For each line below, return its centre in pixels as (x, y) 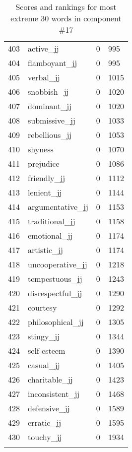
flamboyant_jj (53, 63)
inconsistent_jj (54, 394)
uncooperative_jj (58, 264)
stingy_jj (44, 336)
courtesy (42, 307)
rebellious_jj (50, 135)
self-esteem (47, 351)
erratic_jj (45, 422)
